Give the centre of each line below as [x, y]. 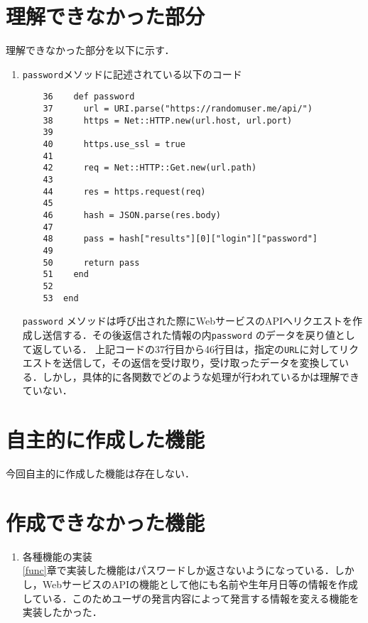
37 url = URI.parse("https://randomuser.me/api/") [178, 109]
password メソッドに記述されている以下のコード [132, 74]
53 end [61, 298]
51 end [66, 275]
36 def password [89, 97]
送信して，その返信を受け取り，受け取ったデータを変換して [200, 363]
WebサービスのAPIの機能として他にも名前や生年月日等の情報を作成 [200, 584]
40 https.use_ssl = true [114, 144]
